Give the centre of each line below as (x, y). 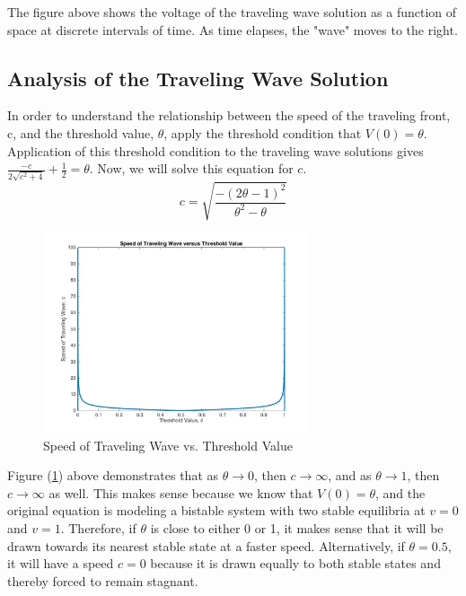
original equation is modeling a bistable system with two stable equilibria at (216, 510)
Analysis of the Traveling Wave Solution (198, 78)
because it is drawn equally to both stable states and (295, 563)
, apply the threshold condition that (263, 132)
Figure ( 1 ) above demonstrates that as (113, 475)
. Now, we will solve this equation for (191, 168)
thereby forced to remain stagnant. (103, 580)
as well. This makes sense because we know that (181, 492)
